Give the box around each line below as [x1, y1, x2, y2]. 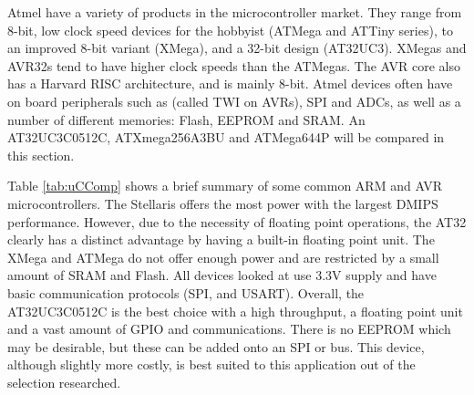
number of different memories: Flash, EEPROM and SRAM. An [7, 109, 366, 129]
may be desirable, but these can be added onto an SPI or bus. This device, [7, 337, 425, 356]
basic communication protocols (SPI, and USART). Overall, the [7, 283, 365, 302]
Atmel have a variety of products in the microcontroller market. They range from [7, 3, 462, 21]
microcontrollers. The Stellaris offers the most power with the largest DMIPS [7, 193, 438, 213]
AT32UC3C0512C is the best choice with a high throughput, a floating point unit [7, 301, 463, 320]
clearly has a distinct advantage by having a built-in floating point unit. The [7, 230, 435, 249]
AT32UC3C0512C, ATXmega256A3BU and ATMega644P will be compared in [7, 128, 445, 147]
